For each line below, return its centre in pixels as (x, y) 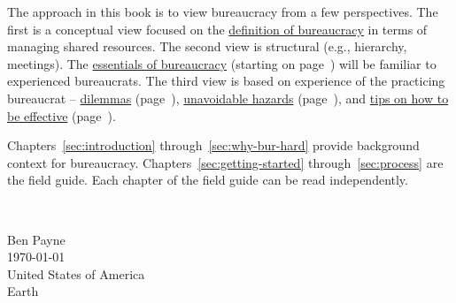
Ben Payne (36, 239)
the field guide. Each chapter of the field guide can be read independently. (208, 180)
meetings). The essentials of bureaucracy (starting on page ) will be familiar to (222, 63)
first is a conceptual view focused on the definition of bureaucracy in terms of (217, 29)
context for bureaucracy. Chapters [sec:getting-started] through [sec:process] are (225, 162)
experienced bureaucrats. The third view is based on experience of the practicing (226, 81)
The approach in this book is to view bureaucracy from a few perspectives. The (223, 11)
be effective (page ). (62, 115)
